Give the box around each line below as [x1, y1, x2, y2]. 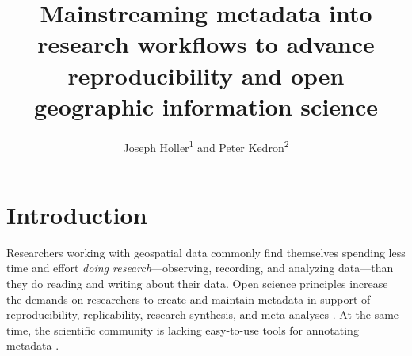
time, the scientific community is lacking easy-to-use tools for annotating [6, 321, 359, 338]
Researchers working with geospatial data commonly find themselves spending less [6, 244, 406, 260]
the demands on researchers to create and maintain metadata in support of [6, 290, 371, 307]
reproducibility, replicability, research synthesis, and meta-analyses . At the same [6, 306, 399, 323]
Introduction [6, 198, 147, 230]
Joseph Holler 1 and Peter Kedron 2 [123, 136, 289, 155]
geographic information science [33, 89, 379, 122]
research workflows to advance [37, 28, 375, 60]
